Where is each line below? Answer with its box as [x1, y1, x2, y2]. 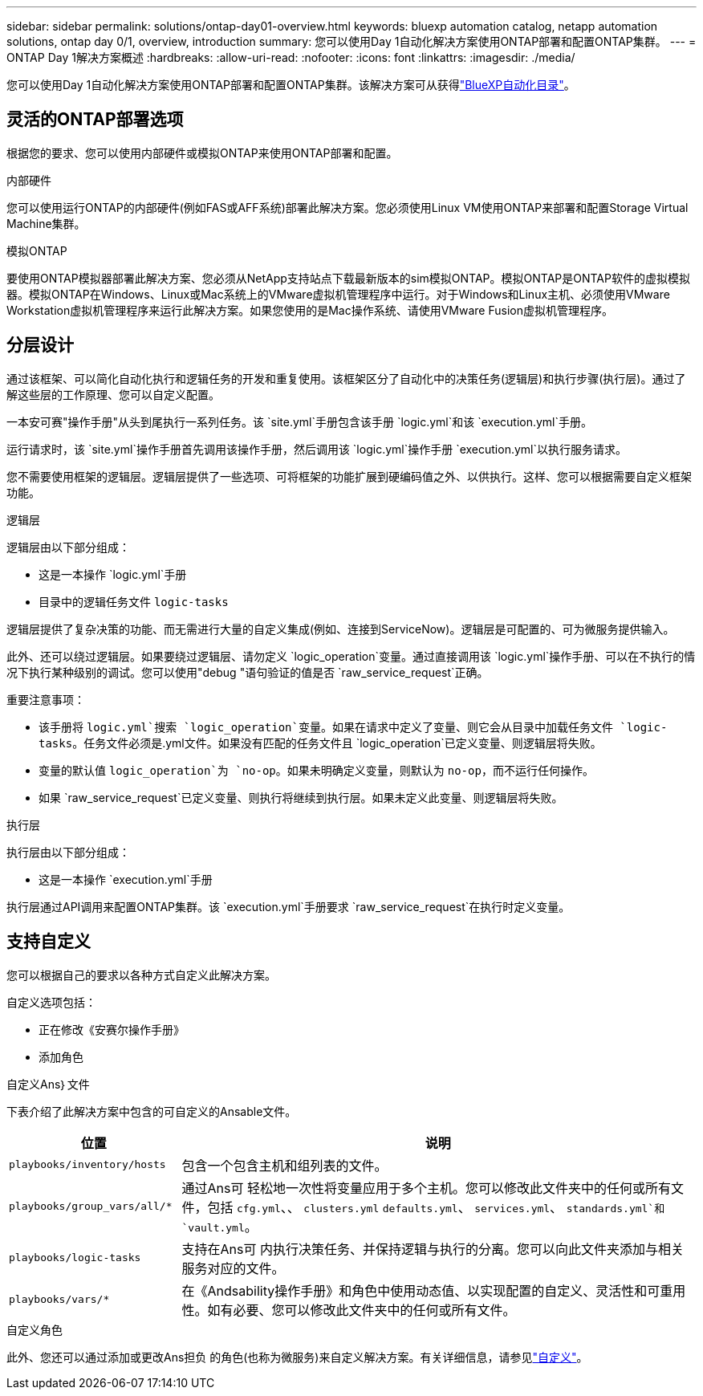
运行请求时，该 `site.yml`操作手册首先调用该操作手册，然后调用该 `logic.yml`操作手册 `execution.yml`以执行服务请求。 [6, 442, 627, 456]
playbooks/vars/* [9, 1293, 110, 1306]
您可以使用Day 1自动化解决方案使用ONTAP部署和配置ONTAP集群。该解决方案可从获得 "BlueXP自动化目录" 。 [6, 78, 575, 92]
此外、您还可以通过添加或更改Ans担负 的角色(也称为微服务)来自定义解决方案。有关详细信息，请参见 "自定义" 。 [6, 1349, 588, 1364]
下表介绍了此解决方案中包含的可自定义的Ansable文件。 [6, 1104, 297, 1118]
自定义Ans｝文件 [6, 1077, 90, 1091]
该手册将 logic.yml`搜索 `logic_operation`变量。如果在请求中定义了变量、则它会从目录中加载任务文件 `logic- [39, 719, 668, 734]
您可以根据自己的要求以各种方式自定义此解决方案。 [6, 967, 276, 982]
